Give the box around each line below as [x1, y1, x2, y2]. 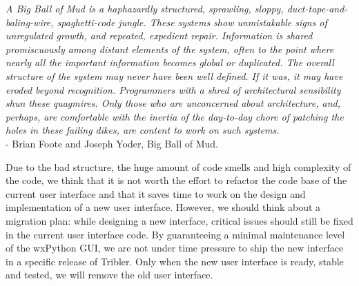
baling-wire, [6, 14, 54, 29]
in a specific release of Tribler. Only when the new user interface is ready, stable [6, 254, 344, 268]
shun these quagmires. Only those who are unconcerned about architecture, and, [6, 96, 341, 110]
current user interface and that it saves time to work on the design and [6, 186, 306, 201]
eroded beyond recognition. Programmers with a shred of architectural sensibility [6, 82, 341, 96]
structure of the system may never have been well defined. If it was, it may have [6, 68, 343, 83]
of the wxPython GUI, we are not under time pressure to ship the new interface [6, 241, 344, 255]
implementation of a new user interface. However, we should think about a [6, 200, 321, 214]
